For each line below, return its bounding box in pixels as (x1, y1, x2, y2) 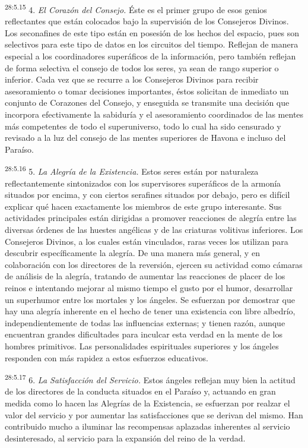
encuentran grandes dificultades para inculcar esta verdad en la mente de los (5, 328, 282, 340)
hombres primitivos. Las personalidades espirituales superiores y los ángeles (5, 339, 279, 352)
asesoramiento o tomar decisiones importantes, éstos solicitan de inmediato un (5, 84, 289, 97)
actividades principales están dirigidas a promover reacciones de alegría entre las (5, 212, 297, 224)
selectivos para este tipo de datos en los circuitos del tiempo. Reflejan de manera (5, 38, 299, 51)
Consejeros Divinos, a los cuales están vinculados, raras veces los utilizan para (5, 235, 288, 247)
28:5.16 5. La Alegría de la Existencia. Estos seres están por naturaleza (5, 163, 259, 178)
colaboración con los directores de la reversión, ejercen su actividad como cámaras (5, 258, 303, 270)
